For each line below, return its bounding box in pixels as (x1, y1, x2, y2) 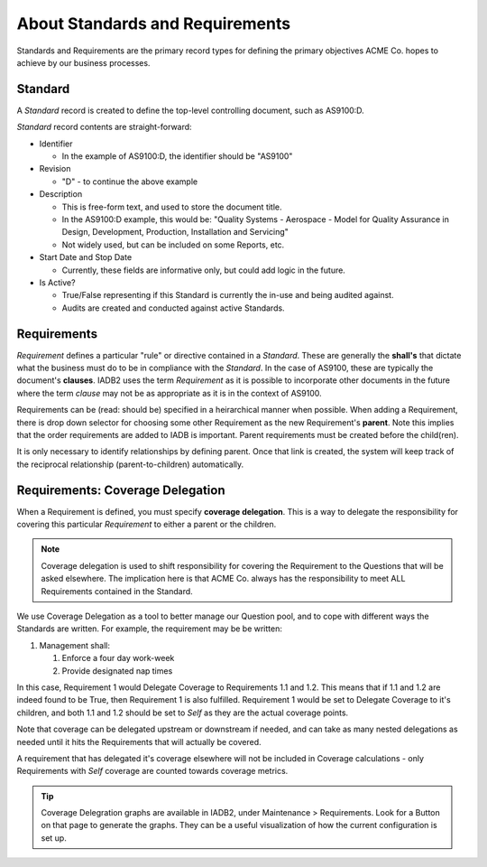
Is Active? (39, 276, 76, 288)
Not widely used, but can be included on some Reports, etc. (61, 239, 285, 250)
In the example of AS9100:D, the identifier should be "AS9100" (61, 151, 293, 162)
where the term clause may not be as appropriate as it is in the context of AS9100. (16, 387, 322, 398)
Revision (39, 163, 71, 174)
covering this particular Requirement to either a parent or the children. (16, 519, 277, 530)
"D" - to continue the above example (61, 176, 198, 187)
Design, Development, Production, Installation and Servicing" (61, 227, 289, 238)
